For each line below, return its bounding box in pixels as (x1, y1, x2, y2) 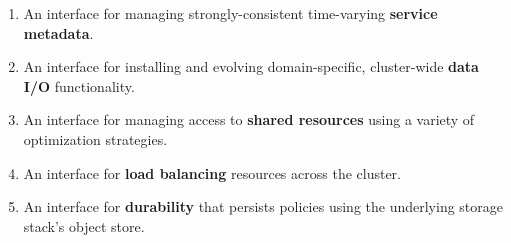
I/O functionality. (23, 75, 135, 96)
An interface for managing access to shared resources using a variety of (23, 109, 475, 130)
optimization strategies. (23, 128, 168, 149)
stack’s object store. (23, 215, 145, 236)
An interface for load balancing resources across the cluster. (23, 162, 402, 183)
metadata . (23, 22, 94, 43)
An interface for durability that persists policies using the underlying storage (23, 196, 503, 217)
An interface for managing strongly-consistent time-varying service (23, 3, 438, 23)
